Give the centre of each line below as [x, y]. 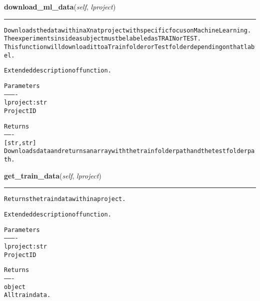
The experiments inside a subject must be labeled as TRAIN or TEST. [102, 39]
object [15, 287]
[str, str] [20, 143]
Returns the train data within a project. [65, 199]
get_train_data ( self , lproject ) [53, 175]
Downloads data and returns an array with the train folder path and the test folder [126, 151]
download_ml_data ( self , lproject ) [60, 6]
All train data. [27, 295]
